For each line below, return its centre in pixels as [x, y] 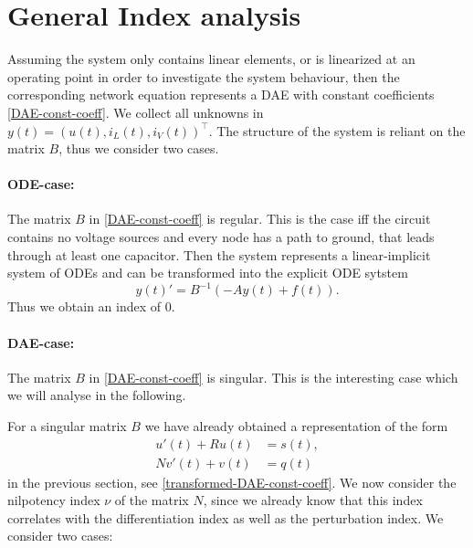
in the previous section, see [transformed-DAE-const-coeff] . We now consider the [232, 482]
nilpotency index [54, 500]
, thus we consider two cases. [139, 148]
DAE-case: [41, 342]
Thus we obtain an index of [84, 306]
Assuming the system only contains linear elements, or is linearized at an [211, 59]
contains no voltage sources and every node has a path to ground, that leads [221, 237]
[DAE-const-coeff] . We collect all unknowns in [136, 112]
